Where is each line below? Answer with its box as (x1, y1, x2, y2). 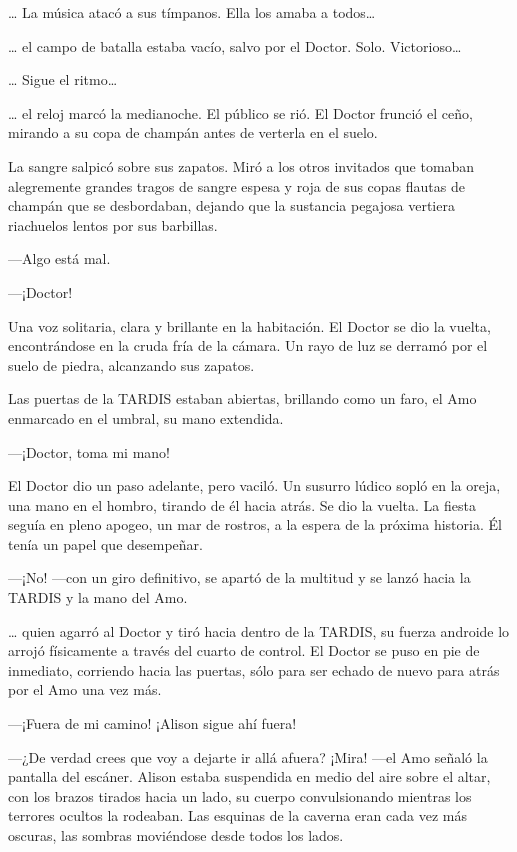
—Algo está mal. (8, 248, 111, 269)
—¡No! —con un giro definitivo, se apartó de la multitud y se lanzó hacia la (8, 567, 471, 588)
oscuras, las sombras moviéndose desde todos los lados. (8, 825, 344, 845)
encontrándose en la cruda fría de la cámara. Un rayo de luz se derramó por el (8, 335, 488, 356)
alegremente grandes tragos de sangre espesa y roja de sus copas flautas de (8, 175, 465, 196)
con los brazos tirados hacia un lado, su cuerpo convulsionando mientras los (8, 785, 472, 806)
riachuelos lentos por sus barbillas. (8, 214, 218, 235)
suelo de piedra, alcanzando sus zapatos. (8, 354, 255, 375)
